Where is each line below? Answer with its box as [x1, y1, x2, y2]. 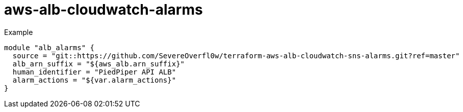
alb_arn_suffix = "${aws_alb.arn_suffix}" [12, 59, 185, 68]
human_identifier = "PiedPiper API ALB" [12, 67, 176, 76]
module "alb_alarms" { [4, 43, 95, 52]
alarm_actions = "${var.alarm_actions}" [12, 76, 176, 84]
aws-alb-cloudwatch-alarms [4, 1, 203, 18]
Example [4, 27, 33, 36]
